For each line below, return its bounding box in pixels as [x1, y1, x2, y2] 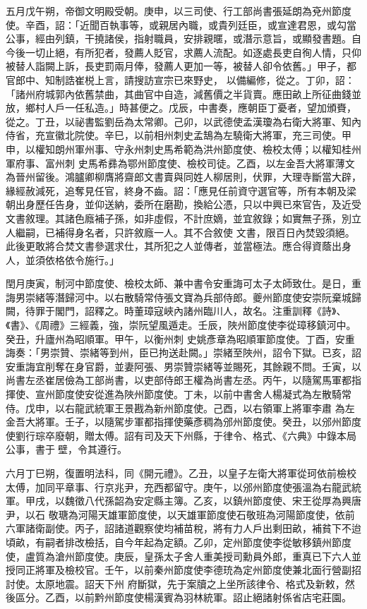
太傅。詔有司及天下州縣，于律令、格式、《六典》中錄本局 [94, 428, 356, 442]
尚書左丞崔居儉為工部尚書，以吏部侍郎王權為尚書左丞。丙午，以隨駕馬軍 [6, 373, 342, 387]
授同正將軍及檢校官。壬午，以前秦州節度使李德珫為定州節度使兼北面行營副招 [6, 562, 361, 577]
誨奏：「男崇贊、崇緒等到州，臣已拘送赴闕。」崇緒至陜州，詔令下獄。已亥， [6, 345, 351, 360]
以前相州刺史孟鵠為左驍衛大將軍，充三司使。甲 [133, 128, 351, 143]
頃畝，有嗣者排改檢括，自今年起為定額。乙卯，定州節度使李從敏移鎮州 [6, 534, 332, 549]
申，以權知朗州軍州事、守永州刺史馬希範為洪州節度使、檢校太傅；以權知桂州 [6, 141, 361, 156]
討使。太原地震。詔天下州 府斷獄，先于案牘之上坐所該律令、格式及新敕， [6, 576, 345, 591]
